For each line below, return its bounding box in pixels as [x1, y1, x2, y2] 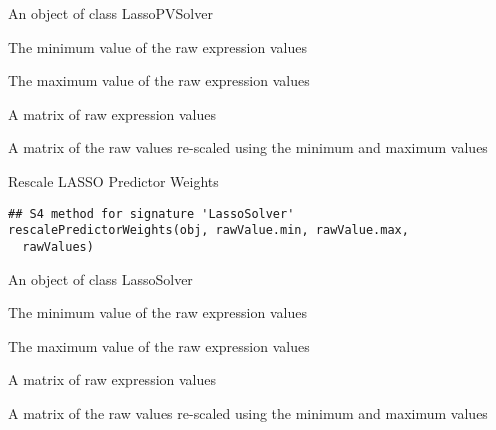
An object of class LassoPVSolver [8, 3, 213, 23]
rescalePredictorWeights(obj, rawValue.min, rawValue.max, [8, 223, 409, 238]
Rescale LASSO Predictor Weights [8, 170, 219, 191]
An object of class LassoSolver [8, 268, 193, 289]
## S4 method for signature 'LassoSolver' [8, 206, 295, 221]
